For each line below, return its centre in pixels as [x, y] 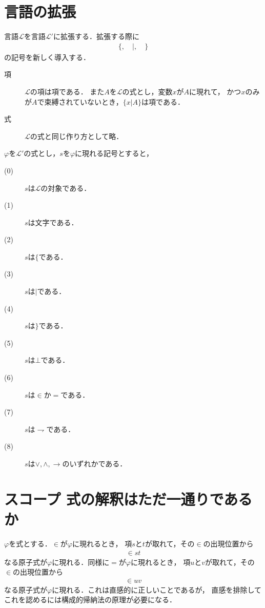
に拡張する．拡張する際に [96, 36]
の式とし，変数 [147, 91]
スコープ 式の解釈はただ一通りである [128, 498]
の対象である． [66, 188]
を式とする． [30, 543]
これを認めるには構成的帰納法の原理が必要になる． [90, 600]
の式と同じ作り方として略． [77, 136]
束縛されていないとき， [84, 101]
